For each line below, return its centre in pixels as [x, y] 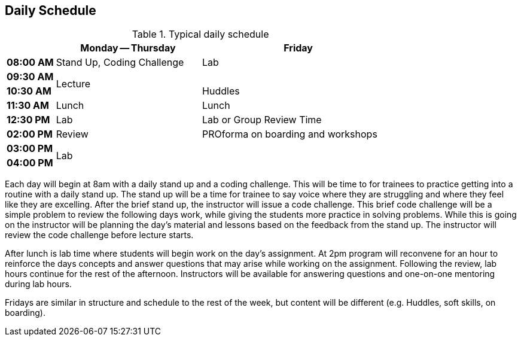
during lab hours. [38, 284]
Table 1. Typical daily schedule [200, 34]
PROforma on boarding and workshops [290, 134]
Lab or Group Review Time [262, 120]
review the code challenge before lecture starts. [99, 235]
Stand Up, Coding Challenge [120, 63]
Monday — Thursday [128, 48]
